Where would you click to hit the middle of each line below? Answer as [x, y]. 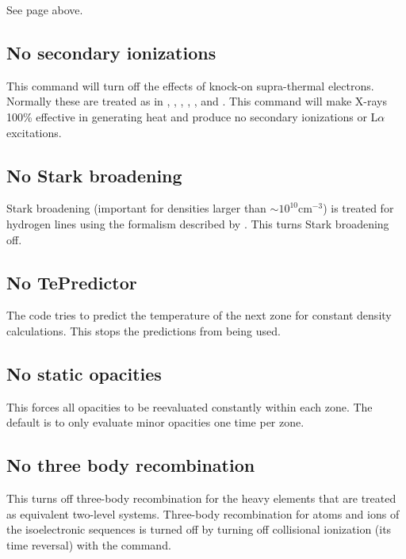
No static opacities [84, 373]
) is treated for [358, 208]
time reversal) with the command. [89, 544]
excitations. [34, 132]
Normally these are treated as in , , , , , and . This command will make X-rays [197, 101]
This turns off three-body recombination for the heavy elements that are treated [201, 498]
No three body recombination [131, 465]
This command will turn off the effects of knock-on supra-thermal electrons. [190, 85]
